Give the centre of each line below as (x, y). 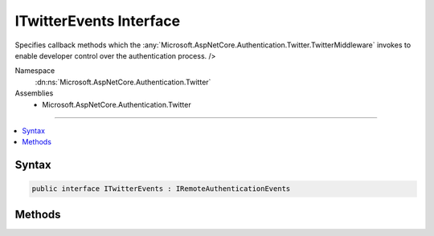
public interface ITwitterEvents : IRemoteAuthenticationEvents (161, 189)
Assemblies (34, 93)
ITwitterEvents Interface (98, 21)
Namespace (35, 71)
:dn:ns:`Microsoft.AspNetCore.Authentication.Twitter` (123, 82)
